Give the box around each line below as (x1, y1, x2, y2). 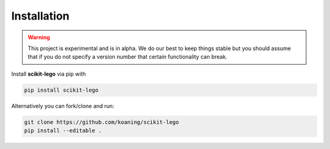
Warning (28, 34, 50, 41)
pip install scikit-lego (24, 86, 99, 93)
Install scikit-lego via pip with (11, 70, 86, 78)
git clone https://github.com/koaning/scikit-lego (24, 118, 180, 125)
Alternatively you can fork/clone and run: (11, 102, 114, 109)
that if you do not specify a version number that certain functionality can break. (28, 53, 227, 60)
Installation (11, 9, 70, 23)
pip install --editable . (24, 127, 102, 134)
